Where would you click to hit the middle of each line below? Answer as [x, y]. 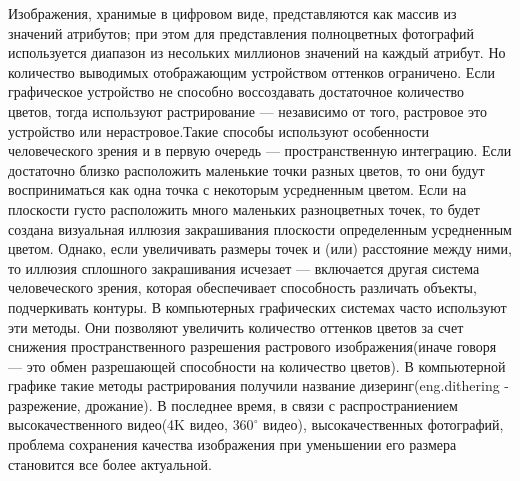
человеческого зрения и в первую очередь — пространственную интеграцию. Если [260, 150]
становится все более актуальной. [110, 463]
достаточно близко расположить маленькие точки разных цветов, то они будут [246, 169]
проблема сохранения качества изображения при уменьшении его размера [232, 444]
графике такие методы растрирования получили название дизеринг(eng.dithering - [258, 385]
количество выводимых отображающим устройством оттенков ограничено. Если [252, 71]
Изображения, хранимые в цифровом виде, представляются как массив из [232, 13]
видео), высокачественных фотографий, [383, 424]
